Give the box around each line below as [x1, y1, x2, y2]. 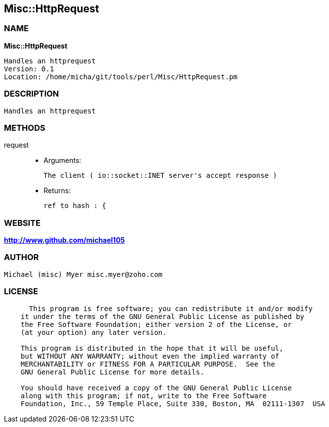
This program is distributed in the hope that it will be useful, [20, 344, 283, 352]
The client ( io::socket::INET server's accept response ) [44, 171, 278, 180]
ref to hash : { [44, 202, 106, 210]
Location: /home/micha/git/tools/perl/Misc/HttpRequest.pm [4, 72, 238, 81]
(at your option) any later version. [20, 328, 167, 336]
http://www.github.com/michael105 [4, 236, 125, 245]
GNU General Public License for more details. [20, 368, 204, 376]
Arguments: [44, 156, 82, 165]
